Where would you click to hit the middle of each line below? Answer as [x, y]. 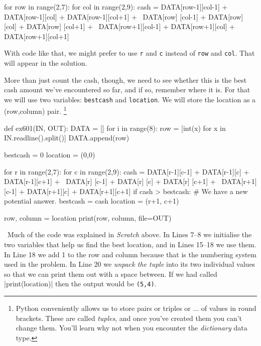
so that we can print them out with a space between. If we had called [111, 274]
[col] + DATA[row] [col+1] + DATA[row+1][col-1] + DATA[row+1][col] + [119, 26]
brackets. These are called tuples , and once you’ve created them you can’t [129, 318]
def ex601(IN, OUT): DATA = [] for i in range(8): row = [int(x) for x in [115, 128]
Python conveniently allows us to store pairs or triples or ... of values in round [136, 308]
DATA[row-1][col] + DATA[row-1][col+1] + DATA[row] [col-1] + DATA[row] [124, 16]
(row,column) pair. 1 [35, 110]
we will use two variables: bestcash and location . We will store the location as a [130, 99]
